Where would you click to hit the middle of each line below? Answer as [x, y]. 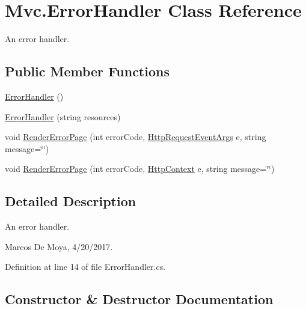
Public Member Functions [87, 71]
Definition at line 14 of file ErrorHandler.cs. [85, 267]
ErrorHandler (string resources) [63, 116]
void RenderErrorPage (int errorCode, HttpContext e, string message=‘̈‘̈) [140, 169]
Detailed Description [71, 201]
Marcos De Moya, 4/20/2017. [59, 246]
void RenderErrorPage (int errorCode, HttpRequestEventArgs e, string [136, 137]
